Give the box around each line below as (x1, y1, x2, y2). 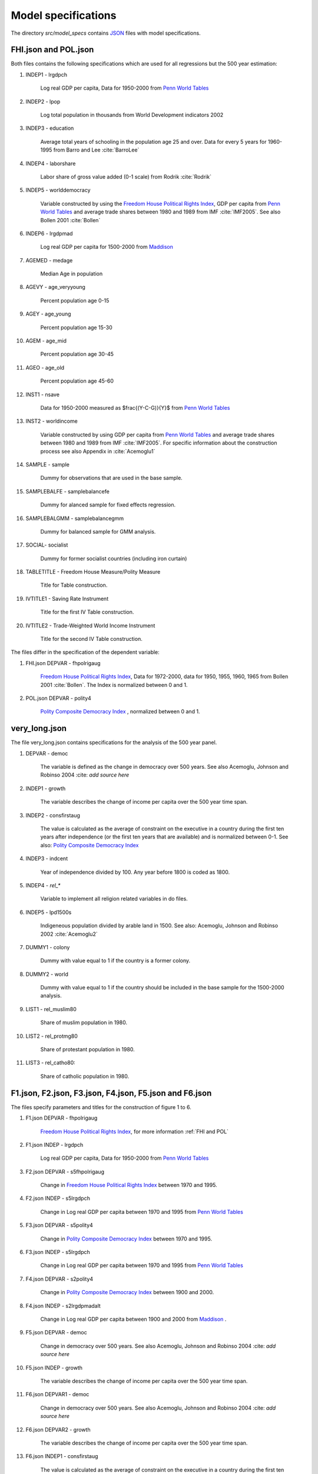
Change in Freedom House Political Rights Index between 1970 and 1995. (40, 1182, 217, 1189)
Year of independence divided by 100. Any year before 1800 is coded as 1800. (40, 868, 230, 876)
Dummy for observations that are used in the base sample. (40, 475, 183, 482)
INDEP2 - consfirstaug (25, 811, 81, 819)
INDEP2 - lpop (25, 98, 61, 105)
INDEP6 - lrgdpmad (25, 230, 73, 237)
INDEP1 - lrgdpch (25, 71, 68, 78)
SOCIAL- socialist (25, 541, 68, 548)
